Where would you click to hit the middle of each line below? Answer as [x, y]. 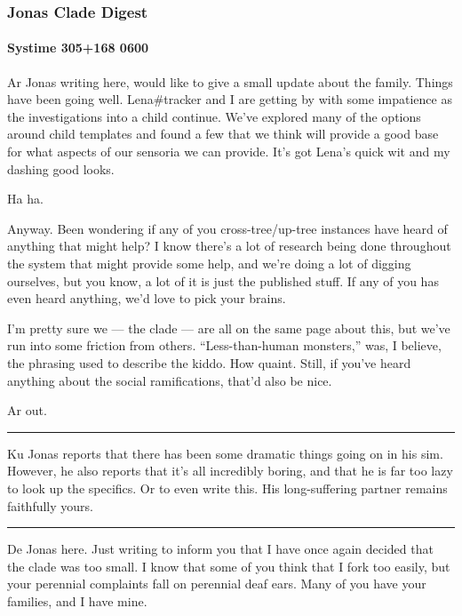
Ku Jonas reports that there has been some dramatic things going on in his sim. [225, 453]
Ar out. [27, 410]
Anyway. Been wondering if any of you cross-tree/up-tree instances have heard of [227, 228]
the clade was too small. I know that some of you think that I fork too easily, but [229, 566]
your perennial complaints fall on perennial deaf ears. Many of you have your [217, 584]
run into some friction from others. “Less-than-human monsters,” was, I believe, [224, 345]
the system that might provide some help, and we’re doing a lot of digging [209, 263]
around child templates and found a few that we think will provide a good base [223, 134]
